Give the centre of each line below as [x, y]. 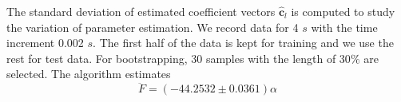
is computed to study [343, 11]
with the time [344, 27]
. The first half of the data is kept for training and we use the [243, 43]
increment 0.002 [45, 43]
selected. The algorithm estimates [89, 74]
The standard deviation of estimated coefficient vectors [141, 11]
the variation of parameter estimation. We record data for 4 [153, 27]
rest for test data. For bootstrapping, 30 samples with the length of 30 [179, 58]
